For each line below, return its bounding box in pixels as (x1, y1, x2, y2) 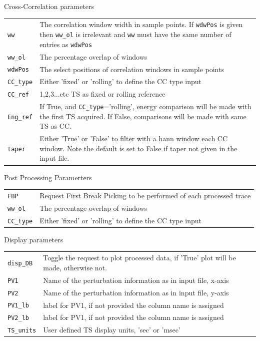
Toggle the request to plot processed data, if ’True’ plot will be (43, 252, 236, 263)
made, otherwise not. (43, 262, 107, 272)
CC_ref (7, 91, 29, 99)
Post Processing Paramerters (4, 172, 92, 182)
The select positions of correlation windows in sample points (39, 64, 224, 74)
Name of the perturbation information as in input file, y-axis (43, 287, 229, 297)
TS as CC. (39, 121, 71, 131)
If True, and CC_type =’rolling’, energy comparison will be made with (39, 101, 251, 112)
